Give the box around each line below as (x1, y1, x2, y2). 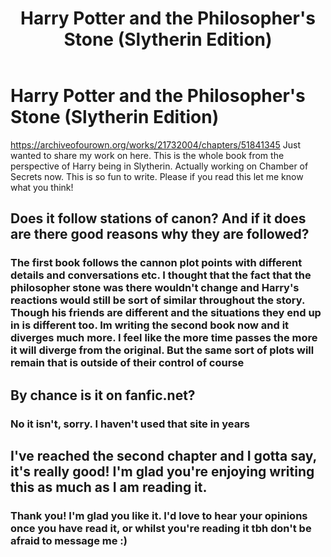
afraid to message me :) (10, 533, 128, 547)
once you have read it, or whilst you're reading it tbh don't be (10, 521, 312, 535)
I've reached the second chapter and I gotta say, (10, 447, 317, 464)
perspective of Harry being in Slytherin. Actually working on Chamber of (10, 160, 309, 172)
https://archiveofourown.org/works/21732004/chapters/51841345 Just (10, 138, 302, 151)
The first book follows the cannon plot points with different (10, 256, 303, 270)
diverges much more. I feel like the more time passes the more (10, 331, 318, 345)
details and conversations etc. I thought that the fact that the (10, 268, 312, 282)
